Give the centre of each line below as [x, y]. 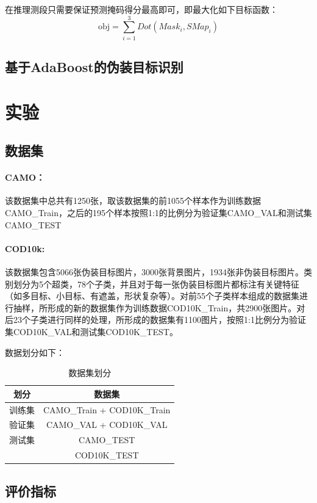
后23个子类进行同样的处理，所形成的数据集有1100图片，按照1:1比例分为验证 [155, 320]
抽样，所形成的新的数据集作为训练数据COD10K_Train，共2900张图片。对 [159, 307]
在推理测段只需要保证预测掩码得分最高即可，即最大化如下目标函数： [141, 9]
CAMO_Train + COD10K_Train [107, 409]
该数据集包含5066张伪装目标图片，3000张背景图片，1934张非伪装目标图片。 [154, 272]
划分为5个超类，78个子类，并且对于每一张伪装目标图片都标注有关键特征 [156, 284]
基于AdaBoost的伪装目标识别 [94, 67]
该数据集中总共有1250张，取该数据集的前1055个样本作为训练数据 [133, 201]
